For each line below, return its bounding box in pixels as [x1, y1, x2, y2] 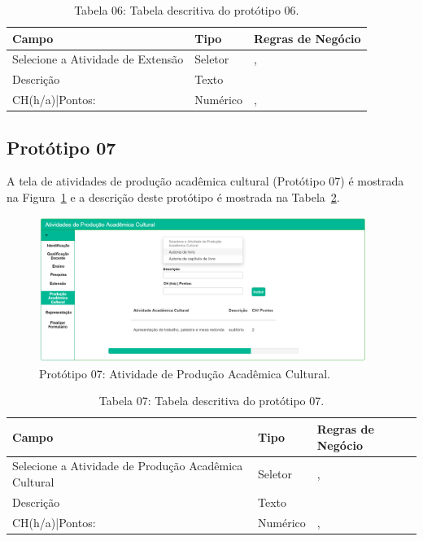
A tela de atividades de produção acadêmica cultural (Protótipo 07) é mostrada [7, 172, 404, 190]
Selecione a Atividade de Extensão [12, 50, 184, 68]
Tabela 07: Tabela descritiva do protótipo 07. [98, 392, 325, 409]
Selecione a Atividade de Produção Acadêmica [12, 457, 243, 474]
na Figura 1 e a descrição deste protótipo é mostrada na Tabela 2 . [7, 189, 340, 206]
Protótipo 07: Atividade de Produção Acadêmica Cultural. [39, 364, 330, 382]
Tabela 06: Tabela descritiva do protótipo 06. [74, 2, 299, 18]
